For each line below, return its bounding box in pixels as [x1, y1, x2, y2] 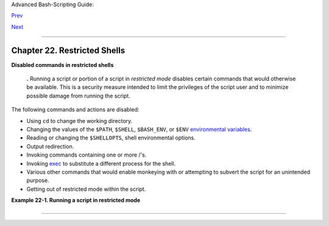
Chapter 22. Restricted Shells [11, 45, 126, 55]
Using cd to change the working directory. [26, 117, 133, 124]
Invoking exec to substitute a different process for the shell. [26, 160, 176, 167]
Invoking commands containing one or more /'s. [26, 151, 147, 158]
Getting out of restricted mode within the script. [26, 185, 146, 192]
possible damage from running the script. [26, 92, 130, 99]
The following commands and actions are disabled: [11, 106, 140, 113]
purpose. [26, 177, 49, 184]
